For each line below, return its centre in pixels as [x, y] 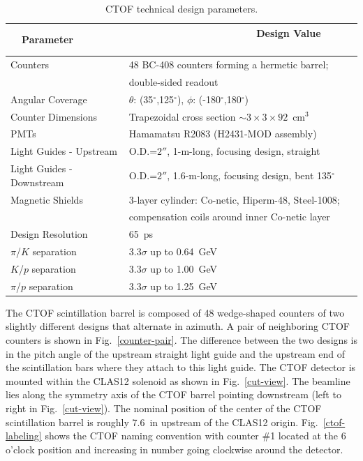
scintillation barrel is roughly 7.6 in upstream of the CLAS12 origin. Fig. [162, 422]
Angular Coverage [49, 99]
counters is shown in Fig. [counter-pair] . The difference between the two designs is [181, 340]
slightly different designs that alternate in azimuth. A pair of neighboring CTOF [178, 326]
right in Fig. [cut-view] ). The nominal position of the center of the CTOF [164, 408]
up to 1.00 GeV [184, 268]
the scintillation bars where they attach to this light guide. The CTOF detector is [181, 367]
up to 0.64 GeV [184, 251]
